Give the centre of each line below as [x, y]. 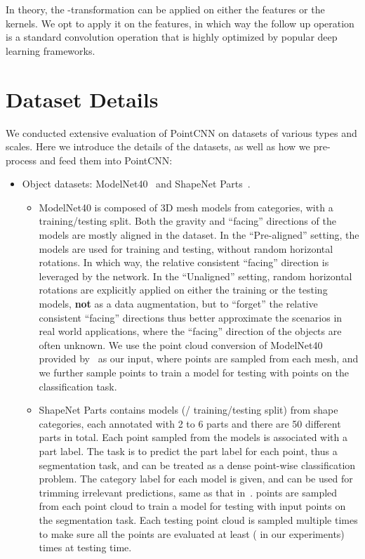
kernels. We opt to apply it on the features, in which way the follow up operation [180, 23]
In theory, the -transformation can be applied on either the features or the [165, 9]
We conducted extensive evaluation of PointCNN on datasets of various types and [181, 132]
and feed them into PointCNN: [106, 160]
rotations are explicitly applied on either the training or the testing [183, 290]
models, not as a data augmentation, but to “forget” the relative [178, 304]
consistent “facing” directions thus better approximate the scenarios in [191, 317]
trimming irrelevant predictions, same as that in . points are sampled [188, 492]
